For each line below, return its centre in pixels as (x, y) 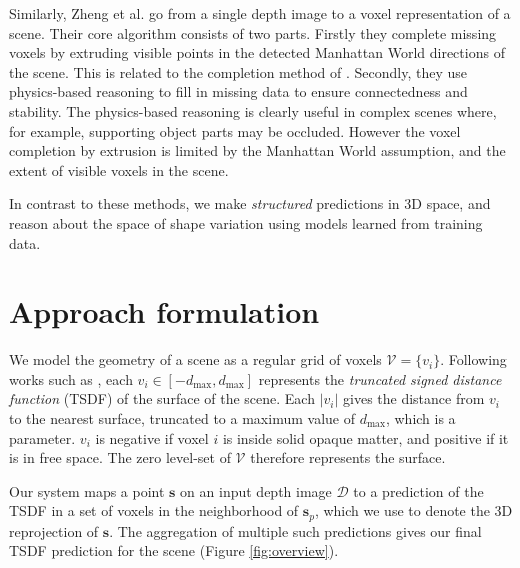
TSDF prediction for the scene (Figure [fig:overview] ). (174, 550)
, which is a (420, 418)
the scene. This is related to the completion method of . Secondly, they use (238, 71)
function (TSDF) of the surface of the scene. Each (162, 398)
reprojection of (54, 530)
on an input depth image (256, 490)
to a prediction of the (418, 490)
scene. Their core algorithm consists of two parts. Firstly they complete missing (253, 32)
